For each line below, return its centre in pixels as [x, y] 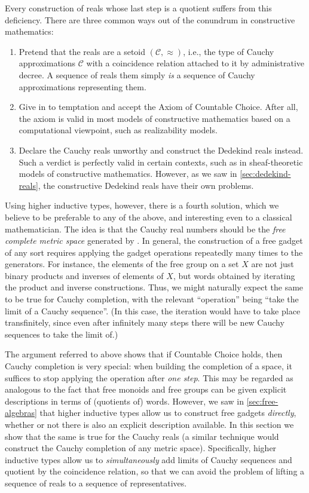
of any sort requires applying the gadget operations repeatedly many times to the [154, 252]
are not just [273, 264]
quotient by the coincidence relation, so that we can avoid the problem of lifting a [155, 471]
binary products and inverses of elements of [84, 275]
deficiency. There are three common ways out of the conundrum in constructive [150, 19]
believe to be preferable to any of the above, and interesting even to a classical [149, 217]
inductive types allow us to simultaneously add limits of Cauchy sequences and [149, 459]
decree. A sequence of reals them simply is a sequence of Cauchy [137, 74]
